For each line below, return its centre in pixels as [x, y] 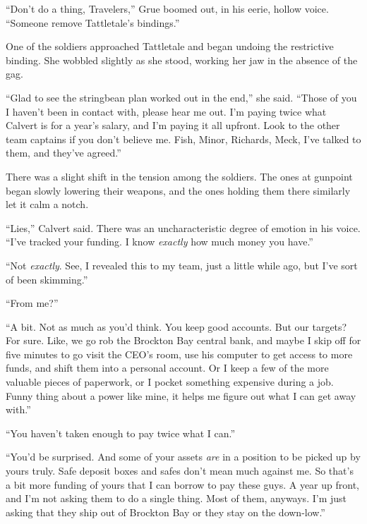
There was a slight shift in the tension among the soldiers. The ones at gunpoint [179, 176]
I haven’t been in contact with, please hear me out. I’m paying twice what [166, 111]
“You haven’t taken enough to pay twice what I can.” [121, 433]
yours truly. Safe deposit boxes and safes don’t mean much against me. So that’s [180, 471]
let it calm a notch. [47, 204]
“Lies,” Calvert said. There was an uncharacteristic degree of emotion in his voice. [183, 227]
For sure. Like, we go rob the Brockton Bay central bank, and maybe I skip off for [183, 340]
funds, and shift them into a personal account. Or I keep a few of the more [167, 368]
